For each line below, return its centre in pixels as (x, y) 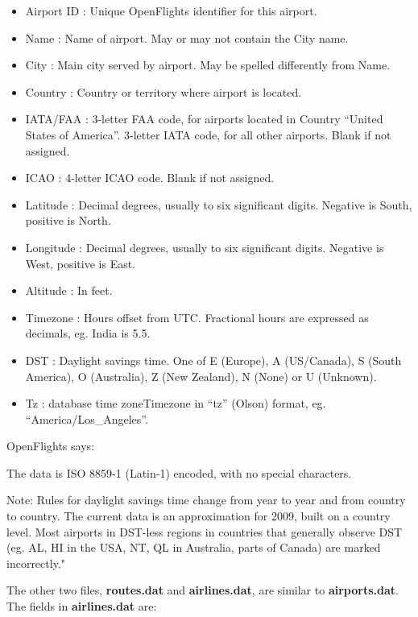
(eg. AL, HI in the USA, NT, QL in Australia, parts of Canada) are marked (194, 547)
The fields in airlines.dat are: (82, 606)
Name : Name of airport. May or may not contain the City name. (187, 37)
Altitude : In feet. (69, 290)
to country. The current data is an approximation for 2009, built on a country (199, 516)
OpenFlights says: (50, 446)
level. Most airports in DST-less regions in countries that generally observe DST (205, 531)
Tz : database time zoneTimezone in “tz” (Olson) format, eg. (176, 403)
